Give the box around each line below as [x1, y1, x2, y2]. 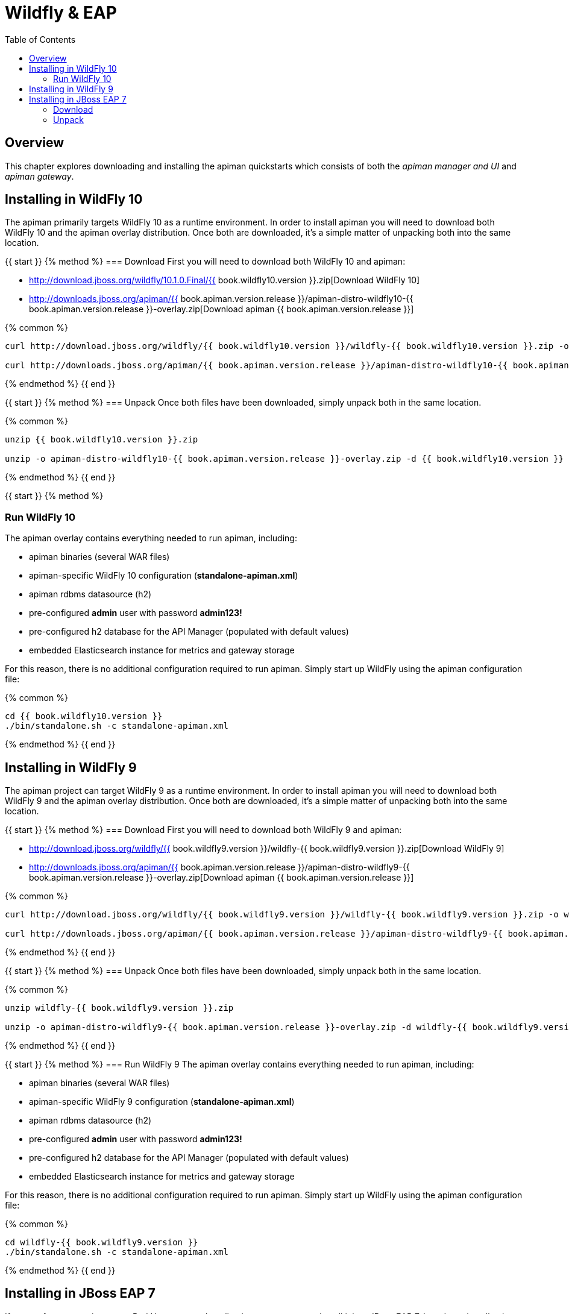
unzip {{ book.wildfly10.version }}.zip [5, 435, 198, 445]
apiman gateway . [5, 171, 74, 181]
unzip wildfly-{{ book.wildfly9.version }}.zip [5, 1003, 234, 1013]
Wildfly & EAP [5, 2, 117, 23]
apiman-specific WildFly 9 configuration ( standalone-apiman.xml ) [29, 1096, 295, 1107]
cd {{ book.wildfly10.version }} [5, 711, 163, 721]
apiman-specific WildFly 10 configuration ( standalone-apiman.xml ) [29, 570, 298, 581]
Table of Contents [5, 34, 76, 45]
